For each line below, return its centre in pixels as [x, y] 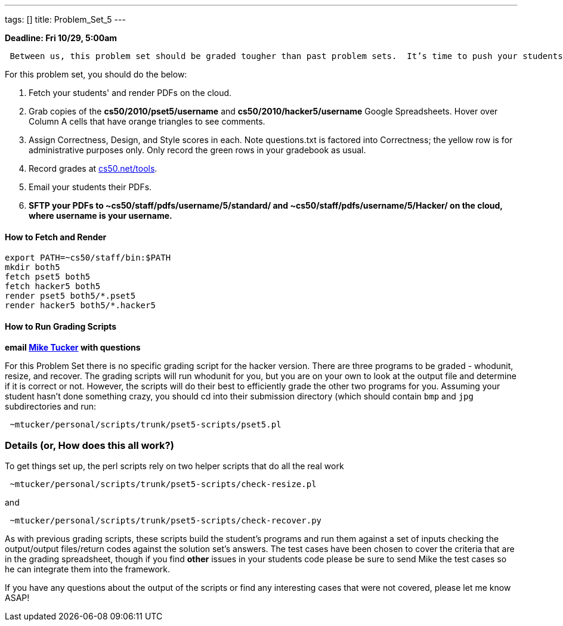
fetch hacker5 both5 [53, 286]
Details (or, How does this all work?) [89, 445]
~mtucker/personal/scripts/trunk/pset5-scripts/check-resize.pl [163, 484]
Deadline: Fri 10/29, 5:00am [61, 38]
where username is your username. [100, 216]
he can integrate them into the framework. [88, 569]
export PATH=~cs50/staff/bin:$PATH [88, 258]
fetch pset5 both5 [48, 277]
